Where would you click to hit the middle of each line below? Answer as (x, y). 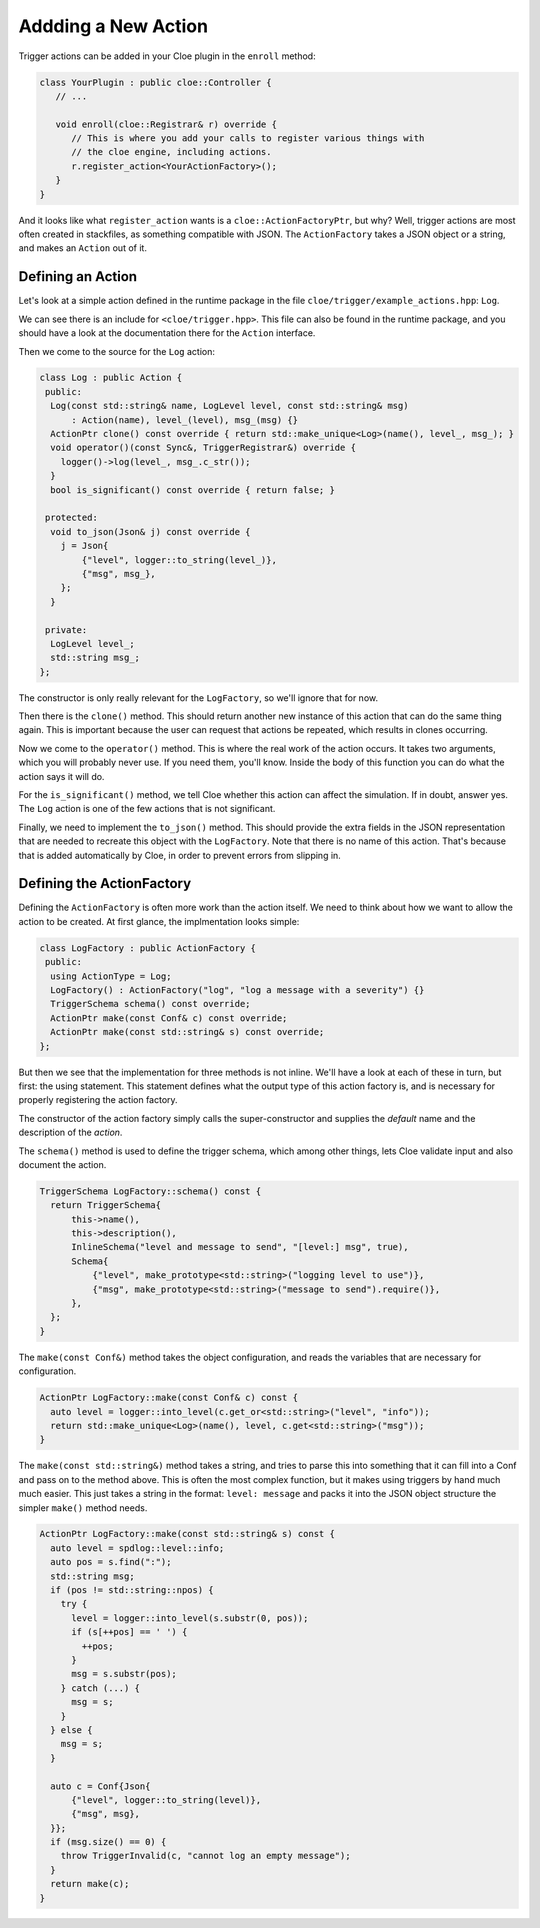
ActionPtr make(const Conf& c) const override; (169, 1018)
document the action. (62, 1164)
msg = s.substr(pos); (124, 1674)
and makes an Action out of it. (82, 248)
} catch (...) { (100, 1688)
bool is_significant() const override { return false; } (192, 489)
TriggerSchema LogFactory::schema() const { (150, 1191)
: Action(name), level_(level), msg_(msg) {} (185, 419)
